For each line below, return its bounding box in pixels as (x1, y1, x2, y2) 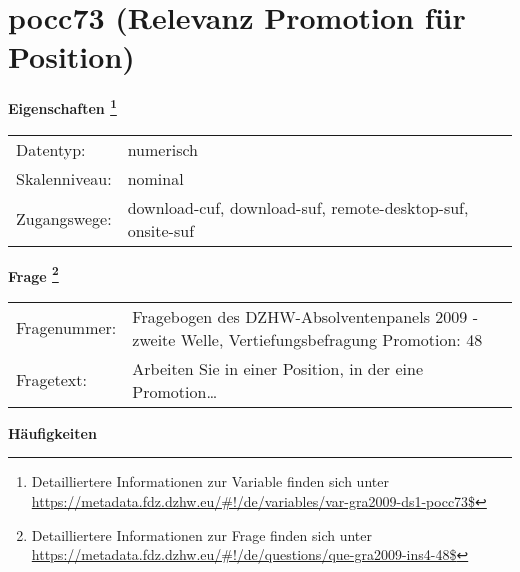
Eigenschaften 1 (8, 95, 117, 118)
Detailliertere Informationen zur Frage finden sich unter (31, 524, 373, 545)
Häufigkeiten (8, 422, 97, 443)
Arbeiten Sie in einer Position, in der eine (132, 356, 424, 380)
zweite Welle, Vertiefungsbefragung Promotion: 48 (132, 327, 483, 351)
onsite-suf (127, 218, 195, 242)
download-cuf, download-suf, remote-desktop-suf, (127, 195, 469, 219)
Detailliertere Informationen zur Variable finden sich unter (31, 471, 389, 492)
